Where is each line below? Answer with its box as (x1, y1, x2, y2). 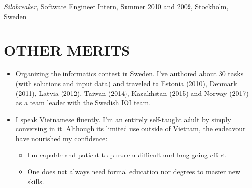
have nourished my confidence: (15, 133, 108, 143)
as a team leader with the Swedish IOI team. (15, 97, 151, 108)
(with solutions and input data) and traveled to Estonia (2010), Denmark (15, 78, 237, 88)
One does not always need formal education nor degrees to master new (27, 166, 241, 177)
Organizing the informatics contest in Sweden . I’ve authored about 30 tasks (15, 68, 244, 79)
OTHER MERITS (4, 40, 130, 60)
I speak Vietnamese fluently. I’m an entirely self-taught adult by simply (15, 114, 231, 124)
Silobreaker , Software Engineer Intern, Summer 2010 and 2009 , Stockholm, (4, 1, 229, 11)
